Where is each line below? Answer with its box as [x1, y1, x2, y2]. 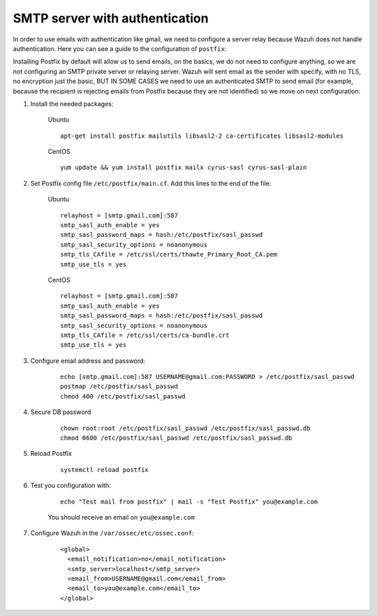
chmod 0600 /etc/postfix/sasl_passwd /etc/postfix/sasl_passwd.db [60, 434, 293, 442]
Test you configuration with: [30, 481, 111, 489]
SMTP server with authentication [13, 10, 209, 26]
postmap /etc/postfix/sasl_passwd [60, 382, 178, 391]
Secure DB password [30, 408, 91, 416]
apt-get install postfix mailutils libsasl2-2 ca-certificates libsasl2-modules [60, 131, 344, 140]
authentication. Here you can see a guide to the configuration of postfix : [13, 44, 227, 52]
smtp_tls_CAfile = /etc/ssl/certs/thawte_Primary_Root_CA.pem [60, 250, 278, 259]
